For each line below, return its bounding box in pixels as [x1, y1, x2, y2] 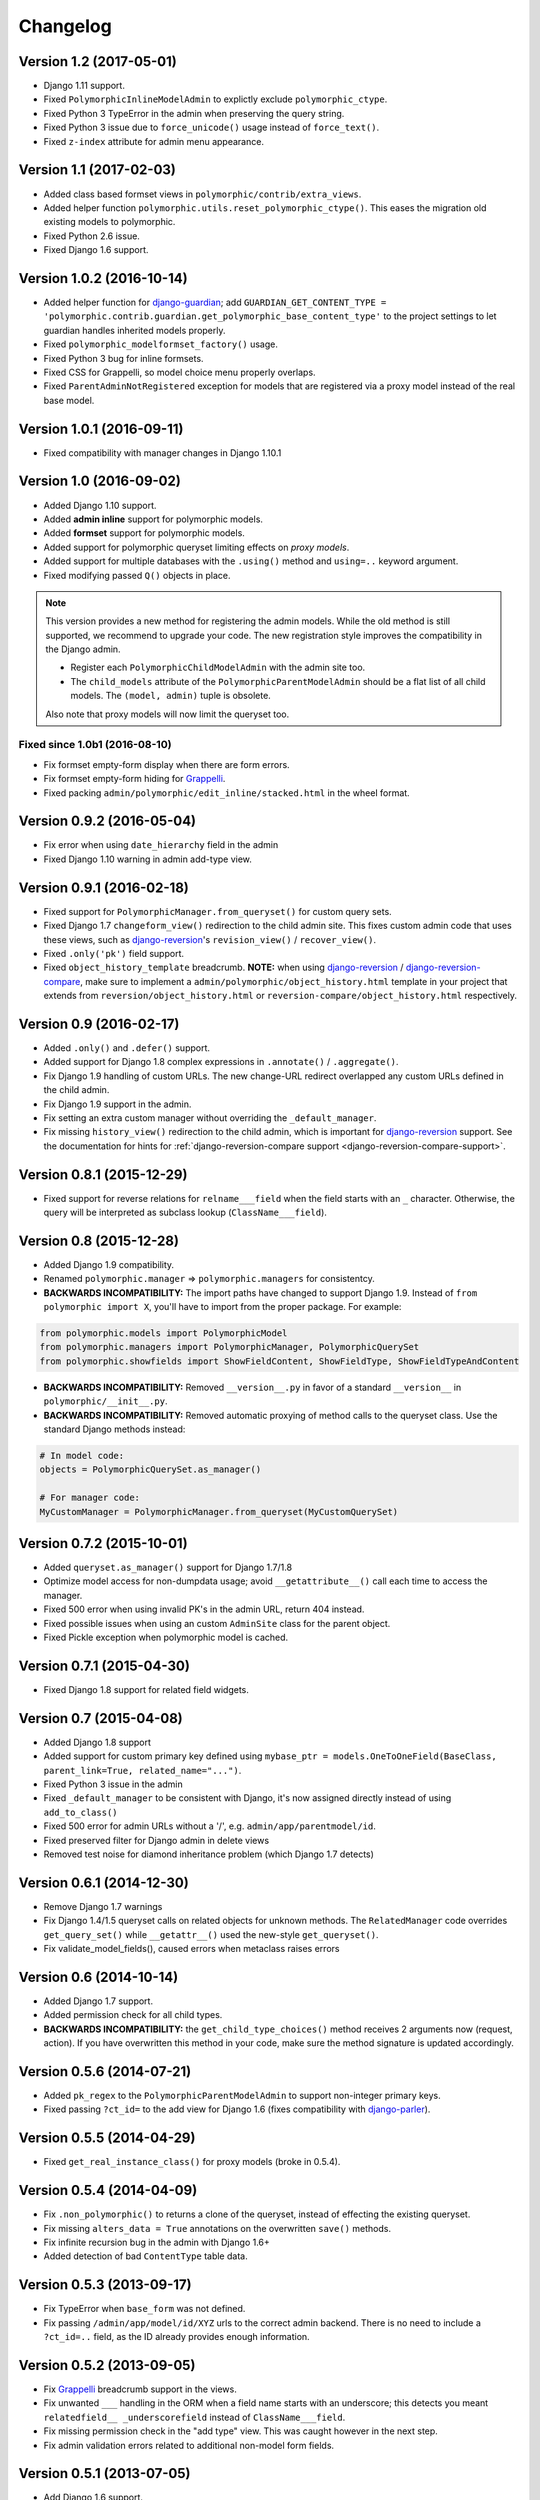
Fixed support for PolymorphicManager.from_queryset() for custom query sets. [43, 905, 392, 917]
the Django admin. [45, 643, 121, 655]
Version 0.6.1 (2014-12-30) [18, 1874, 189, 1891]
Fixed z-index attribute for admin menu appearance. [43, 135, 265, 147]
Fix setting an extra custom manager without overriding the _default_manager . [43, 1111, 377, 1124]
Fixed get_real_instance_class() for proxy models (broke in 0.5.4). [43, 2156, 341, 2168]
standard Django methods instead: [43, 1423, 186, 1435]
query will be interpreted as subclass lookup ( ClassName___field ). [43, 1206, 327, 1219]
